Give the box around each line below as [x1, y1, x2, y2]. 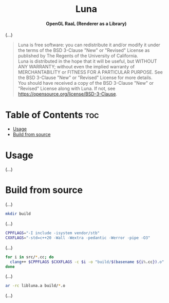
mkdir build [5, 211, 31, 217]
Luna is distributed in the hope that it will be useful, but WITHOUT [17, 58, 157, 64]
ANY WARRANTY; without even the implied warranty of [17, 64, 135, 70]
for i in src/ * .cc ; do [5, 254, 54, 259]
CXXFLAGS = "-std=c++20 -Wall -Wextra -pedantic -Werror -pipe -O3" [5, 235, 151, 240]
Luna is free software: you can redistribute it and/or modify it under [17, 42, 161, 48]
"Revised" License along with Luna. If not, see [17, 85, 116, 92]
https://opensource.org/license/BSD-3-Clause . [17, 91, 117, 97]
